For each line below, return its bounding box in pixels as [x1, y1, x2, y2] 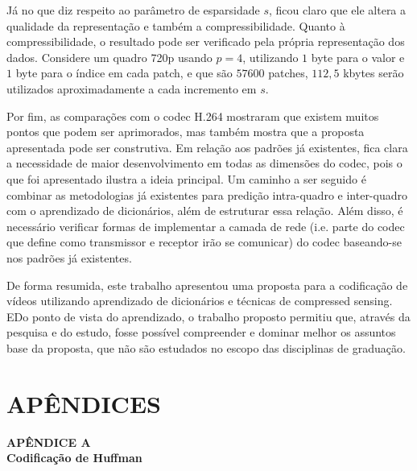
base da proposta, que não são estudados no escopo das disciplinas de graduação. [6, 339, 406, 356]
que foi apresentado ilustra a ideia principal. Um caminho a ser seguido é [6, 170, 366, 187]
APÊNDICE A [6, 433, 91, 450]
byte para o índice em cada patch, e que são [15, 64, 233, 81]
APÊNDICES [6, 386, 161, 419]
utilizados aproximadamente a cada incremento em [6, 80, 257, 97]
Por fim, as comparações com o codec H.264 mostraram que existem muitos [6, 107, 379, 124]
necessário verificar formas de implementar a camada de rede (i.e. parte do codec [6, 217, 405, 234]
